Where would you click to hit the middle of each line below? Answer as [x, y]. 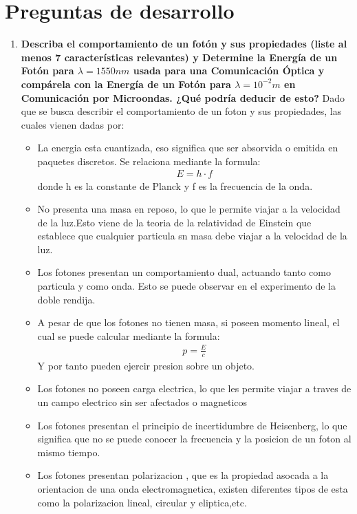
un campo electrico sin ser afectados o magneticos [142, 402]
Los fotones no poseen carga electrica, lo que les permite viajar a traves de [194, 388]
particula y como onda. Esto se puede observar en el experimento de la [186, 286]
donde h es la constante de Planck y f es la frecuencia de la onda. [175, 185]
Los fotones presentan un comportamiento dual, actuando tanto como [184, 272]
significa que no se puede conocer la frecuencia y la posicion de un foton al [194, 439]
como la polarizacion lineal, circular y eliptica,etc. [142, 502]
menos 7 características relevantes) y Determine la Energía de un [179, 57]
